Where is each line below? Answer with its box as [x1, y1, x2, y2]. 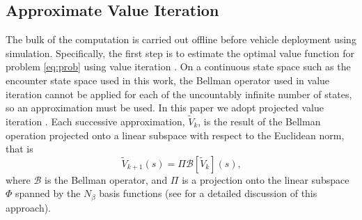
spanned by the [15, 186, 81, 201]
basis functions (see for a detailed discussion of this [99, 186, 317, 201]
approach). [6, 200, 52, 214]
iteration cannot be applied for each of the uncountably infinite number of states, [6, 86, 352, 101]
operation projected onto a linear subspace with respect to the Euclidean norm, [6, 127, 345, 142]
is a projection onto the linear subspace [182, 172, 349, 187]
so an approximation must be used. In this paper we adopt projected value [6, 100, 324, 115]
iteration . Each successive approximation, [6, 113, 185, 128]
